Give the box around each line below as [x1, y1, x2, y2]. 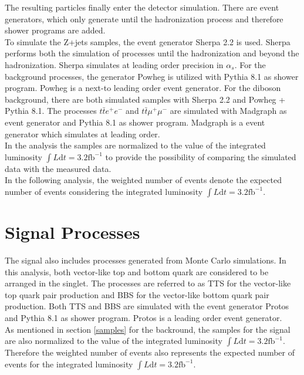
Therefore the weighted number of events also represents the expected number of [5, 346, 295, 359]
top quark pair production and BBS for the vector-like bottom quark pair [5, 288, 269, 300]
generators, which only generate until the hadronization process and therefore [5, 12, 283, 25]
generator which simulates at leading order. [5, 127, 160, 140]
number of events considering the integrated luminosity [5, 185, 203, 197]
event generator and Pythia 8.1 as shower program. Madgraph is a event [5, 116, 265, 128]
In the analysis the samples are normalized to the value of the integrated [5, 139, 266, 151]
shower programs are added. [5, 24, 106, 36]
